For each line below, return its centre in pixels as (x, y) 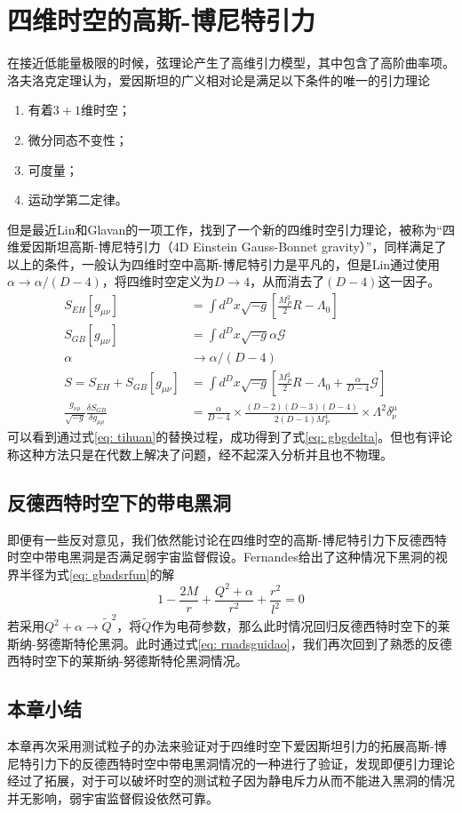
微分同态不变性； (78, 139)
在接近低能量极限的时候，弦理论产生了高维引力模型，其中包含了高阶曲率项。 (231, 63)
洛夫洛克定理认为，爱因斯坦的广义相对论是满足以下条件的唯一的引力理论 (219, 80)
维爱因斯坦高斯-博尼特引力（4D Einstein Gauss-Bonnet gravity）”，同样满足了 (227, 247)
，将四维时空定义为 (158, 281)
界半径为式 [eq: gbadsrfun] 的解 (91, 574)
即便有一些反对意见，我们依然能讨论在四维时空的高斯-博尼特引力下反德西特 (227, 539)
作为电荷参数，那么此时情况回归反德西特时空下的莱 (301, 626)
